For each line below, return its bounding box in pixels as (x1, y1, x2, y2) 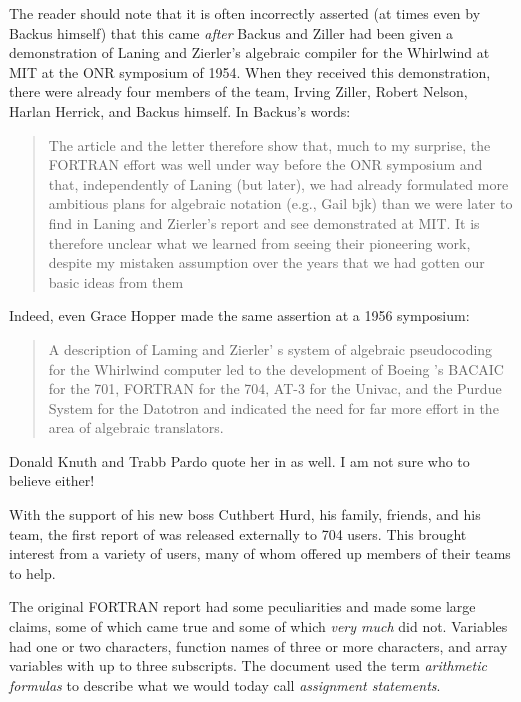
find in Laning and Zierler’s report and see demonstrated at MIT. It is (48, 212, 480, 233)
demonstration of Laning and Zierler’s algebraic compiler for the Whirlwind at (9, 42, 490, 63)
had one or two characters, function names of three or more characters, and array (9, 635, 508, 656)
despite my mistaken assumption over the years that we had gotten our (48, 252, 485, 273)
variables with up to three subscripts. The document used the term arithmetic (9, 655, 487, 676)
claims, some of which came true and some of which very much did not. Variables (9, 616, 508, 637)
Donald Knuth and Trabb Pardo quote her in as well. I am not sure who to (9, 450, 470, 471)
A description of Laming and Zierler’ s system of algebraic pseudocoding (48, 338, 493, 359)
